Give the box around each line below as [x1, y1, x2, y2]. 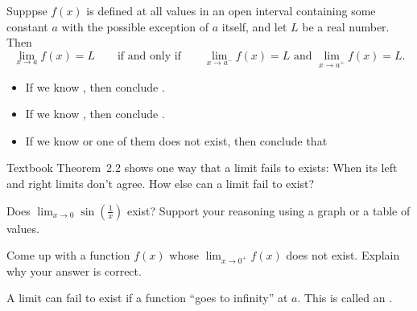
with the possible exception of [61, 18, 209, 35]
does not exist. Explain [286, 247, 400, 264]
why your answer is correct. [6, 262, 142, 279]
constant [6, 18, 48, 35]
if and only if [117, 50, 181, 62]
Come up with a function [6, 247, 130, 264]
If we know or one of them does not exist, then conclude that [25, 132, 328, 149]
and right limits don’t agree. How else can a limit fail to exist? [6, 174, 315, 191]
